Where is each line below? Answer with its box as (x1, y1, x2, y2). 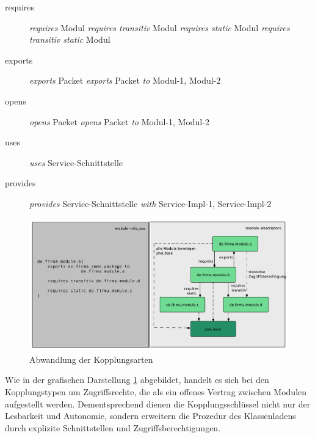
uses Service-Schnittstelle (29, 156, 123, 169)
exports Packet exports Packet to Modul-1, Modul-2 (29, 74, 221, 87)
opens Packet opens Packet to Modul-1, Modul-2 (29, 115, 209, 128)
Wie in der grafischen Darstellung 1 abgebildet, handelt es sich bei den (5, 373, 269, 386)
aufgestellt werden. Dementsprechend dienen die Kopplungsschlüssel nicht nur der (5, 397, 311, 410)
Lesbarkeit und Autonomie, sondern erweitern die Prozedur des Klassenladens (5, 409, 296, 422)
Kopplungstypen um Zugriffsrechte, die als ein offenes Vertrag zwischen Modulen (5, 385, 307, 398)
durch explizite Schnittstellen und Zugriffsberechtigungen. (5, 421, 221, 434)
